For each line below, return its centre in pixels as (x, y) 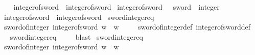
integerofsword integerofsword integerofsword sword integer (117, 7)
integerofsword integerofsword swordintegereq (79, 17)
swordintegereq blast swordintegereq (76, 36)
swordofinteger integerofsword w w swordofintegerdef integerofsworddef (127, 27)
